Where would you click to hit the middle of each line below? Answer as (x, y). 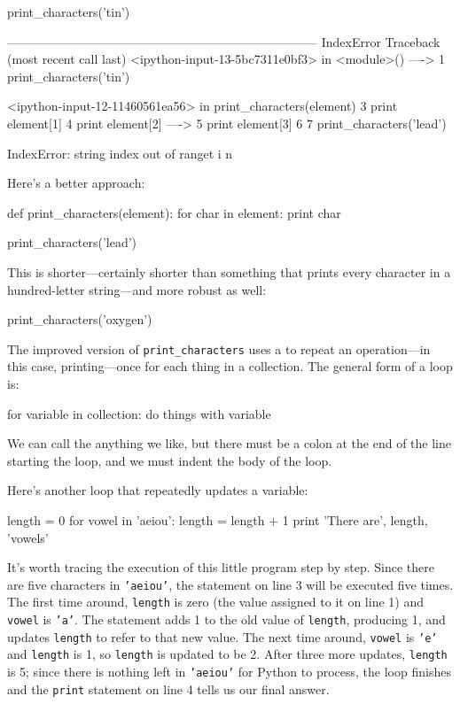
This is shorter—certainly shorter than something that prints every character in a (229, 271)
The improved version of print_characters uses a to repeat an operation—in (219, 348)
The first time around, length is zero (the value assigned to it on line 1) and (215, 602)
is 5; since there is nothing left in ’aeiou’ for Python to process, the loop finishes (229, 671)
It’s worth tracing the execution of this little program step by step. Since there (221, 567)
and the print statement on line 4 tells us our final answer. (168, 689)
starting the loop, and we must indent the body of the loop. (170, 460)
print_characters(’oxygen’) (80, 319)
